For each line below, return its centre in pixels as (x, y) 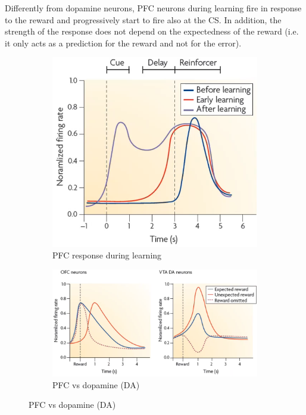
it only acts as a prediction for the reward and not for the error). (123, 43)
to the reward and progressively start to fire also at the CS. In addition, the (143, 19)
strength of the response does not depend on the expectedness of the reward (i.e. (152, 31)
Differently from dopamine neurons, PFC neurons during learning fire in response (153, 8)
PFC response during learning (107, 255)
